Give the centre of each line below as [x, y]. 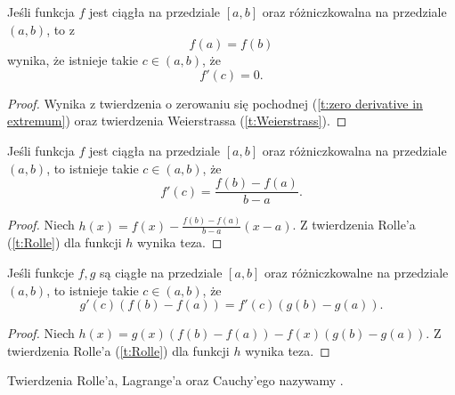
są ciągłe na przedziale [161, 272]
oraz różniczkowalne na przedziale [357, 272]
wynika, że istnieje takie [73, 60]
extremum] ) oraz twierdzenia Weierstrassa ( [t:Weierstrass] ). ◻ [177, 121]
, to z [61, 29]
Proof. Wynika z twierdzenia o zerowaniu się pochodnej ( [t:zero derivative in [215, 103]
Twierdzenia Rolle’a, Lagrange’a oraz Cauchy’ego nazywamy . [175, 380]
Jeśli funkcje [41, 272]
